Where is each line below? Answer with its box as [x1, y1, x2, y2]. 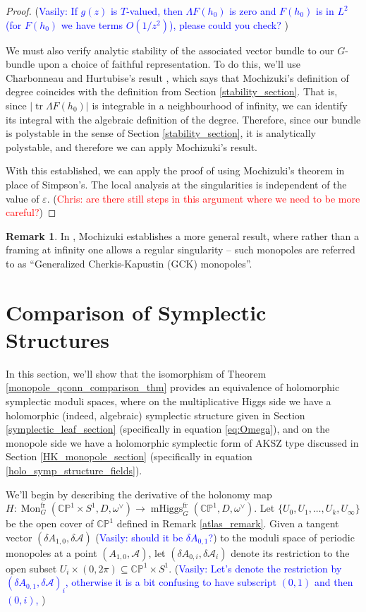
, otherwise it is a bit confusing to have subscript [65, 575, 276, 589]
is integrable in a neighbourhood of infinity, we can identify [92, 97, 348, 112]
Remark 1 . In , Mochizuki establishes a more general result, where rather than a [6, 228, 360, 243]
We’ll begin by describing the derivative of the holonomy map [6, 486, 272, 501]
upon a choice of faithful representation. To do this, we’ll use [37, 56, 301, 71]
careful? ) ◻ [6, 205, 56, 220]
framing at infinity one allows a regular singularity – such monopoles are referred [6, 242, 355, 257]
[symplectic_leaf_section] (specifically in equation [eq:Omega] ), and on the [6, 421, 330, 436]
